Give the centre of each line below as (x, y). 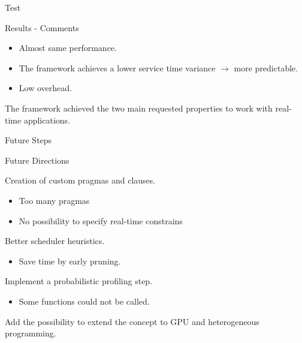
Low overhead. (45, 88)
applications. (47, 120)
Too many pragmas (54, 200)
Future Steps (28, 140)
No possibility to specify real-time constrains (101, 220)
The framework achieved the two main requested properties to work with (139, 108)
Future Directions (37, 160)
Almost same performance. (68, 48)
